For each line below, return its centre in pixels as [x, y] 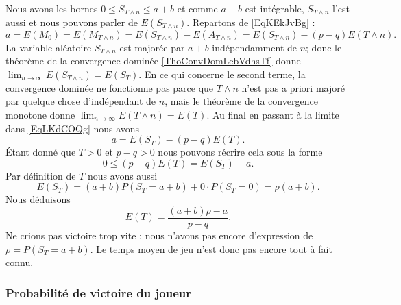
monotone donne [40, 114]
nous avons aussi [123, 175]
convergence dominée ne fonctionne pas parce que [110, 87]
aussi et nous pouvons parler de [72, 22]
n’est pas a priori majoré [293, 87]
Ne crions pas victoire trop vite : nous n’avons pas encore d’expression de [159, 235]
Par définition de [41, 175]
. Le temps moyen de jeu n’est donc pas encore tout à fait [211, 248]
